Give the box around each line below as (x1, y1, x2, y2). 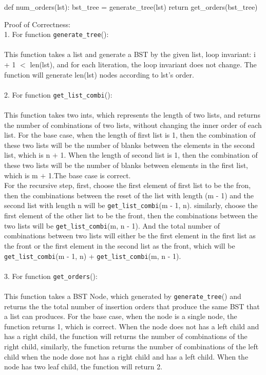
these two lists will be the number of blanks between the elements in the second (4, 139, 255, 150)
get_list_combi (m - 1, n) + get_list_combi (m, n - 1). (4, 250, 181, 261)
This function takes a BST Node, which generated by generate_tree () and (4, 291, 241, 301)
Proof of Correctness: (4, 18, 71, 29)
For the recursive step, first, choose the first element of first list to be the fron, (4, 180, 251, 191)
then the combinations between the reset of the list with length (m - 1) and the (4, 190, 254, 200)
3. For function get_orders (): (4, 270, 98, 281)
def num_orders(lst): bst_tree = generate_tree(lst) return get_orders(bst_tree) (4, 2, 258, 12)
